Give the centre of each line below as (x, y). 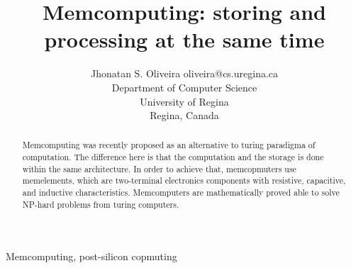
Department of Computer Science (184, 87)
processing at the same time (184, 39)
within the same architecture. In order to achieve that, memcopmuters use (159, 168)
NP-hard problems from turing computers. (101, 204)
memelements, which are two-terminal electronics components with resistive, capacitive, (184, 180)
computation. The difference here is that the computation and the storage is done (173, 157)
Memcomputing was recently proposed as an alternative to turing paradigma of (169, 145)
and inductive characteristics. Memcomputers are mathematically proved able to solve (181, 192)
